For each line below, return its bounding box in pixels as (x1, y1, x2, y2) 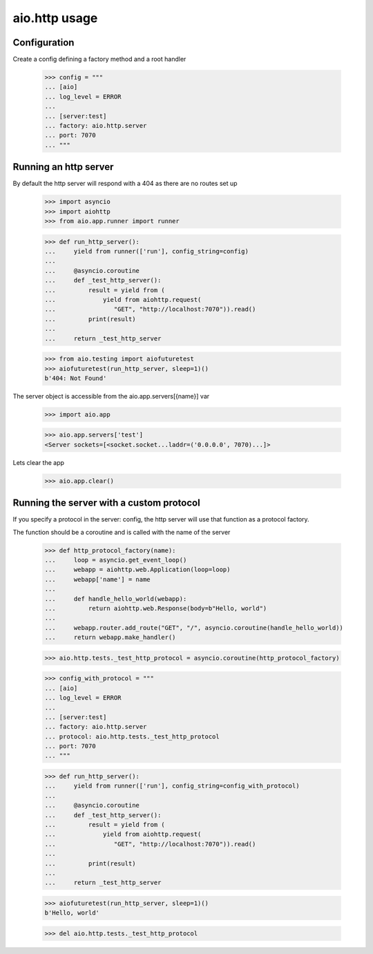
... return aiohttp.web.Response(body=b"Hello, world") (44, 604, 267, 613)
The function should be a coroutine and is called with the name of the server (12, 528, 231, 536)
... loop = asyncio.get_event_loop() (44, 556, 187, 564)
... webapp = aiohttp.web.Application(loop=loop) (44, 566, 231, 573)
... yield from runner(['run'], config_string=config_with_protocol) (44, 782, 300, 790)
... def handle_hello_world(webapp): (44, 595, 187, 602)
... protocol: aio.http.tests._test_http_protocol (44, 732, 220, 741)
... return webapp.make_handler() (44, 633, 176, 642)
